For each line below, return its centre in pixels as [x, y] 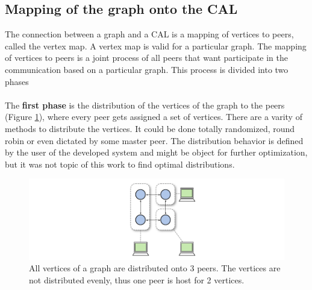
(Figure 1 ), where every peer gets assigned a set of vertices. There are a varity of [154, 117]
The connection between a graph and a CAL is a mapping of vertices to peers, [149, 34]
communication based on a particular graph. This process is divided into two [147, 69]
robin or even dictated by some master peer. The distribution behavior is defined [154, 140]
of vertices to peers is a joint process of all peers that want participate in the [147, 58]
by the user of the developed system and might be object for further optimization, [156, 152]
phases [17, 81]
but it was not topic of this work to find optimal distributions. [120, 164]
